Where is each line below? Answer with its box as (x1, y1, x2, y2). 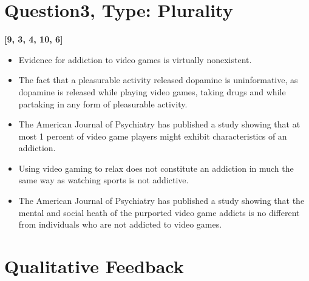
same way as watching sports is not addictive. (18, 174, 189, 186)
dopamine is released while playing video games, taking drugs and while (18, 85, 286, 98)
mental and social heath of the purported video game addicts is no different (18, 206, 300, 218)
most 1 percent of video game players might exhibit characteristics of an (18, 129, 287, 142)
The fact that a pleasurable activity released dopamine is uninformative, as (18, 73, 298, 86)
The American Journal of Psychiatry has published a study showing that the (18, 194, 305, 207)
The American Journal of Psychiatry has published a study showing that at (18, 118, 301, 130)
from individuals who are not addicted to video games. (18, 218, 222, 231)
